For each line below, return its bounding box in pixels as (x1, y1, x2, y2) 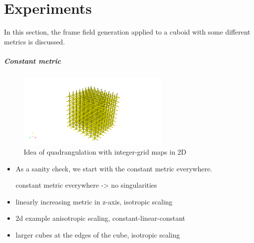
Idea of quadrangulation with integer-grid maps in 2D (24, 146, 187, 157)
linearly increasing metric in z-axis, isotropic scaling (15, 196, 172, 206)
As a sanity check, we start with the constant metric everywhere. (15, 163, 212, 173)
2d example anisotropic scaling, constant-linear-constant (15, 213, 185, 223)
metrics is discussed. (4, 36, 65, 46)
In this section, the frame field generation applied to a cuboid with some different (4, 27, 251, 37)
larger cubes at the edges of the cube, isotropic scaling (15, 229, 180, 240)
